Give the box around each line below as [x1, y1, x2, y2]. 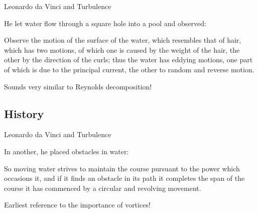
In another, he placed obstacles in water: [4, 146, 129, 156]
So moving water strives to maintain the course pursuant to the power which [4, 163, 240, 173]
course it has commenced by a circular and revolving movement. [4, 182, 201, 193]
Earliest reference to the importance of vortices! [4, 199, 151, 210]
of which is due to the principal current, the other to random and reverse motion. [4, 64, 254, 74]
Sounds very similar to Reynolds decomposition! [4, 81, 152, 91]
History [4, 105, 44, 121]
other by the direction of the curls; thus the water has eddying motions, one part [4, 54, 253, 65]
